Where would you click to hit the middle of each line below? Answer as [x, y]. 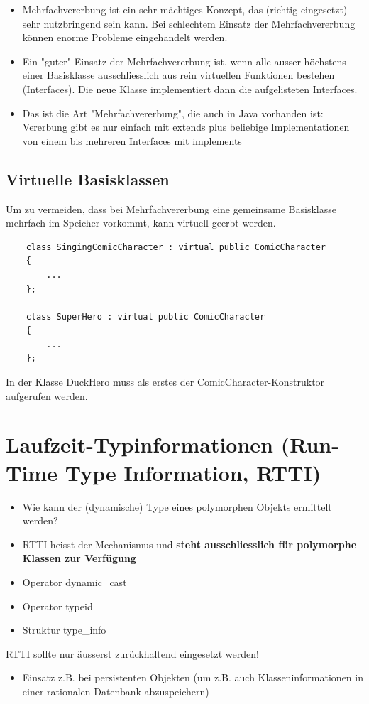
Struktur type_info [64, 630]
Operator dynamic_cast [75, 581]
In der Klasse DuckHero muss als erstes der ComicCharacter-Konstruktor [165, 382]
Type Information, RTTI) [193, 472]
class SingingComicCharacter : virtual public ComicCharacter [176, 247]
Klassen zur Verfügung [79, 558]
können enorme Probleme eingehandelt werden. [125, 37]
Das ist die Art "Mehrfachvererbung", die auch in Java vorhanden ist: [173, 113]
